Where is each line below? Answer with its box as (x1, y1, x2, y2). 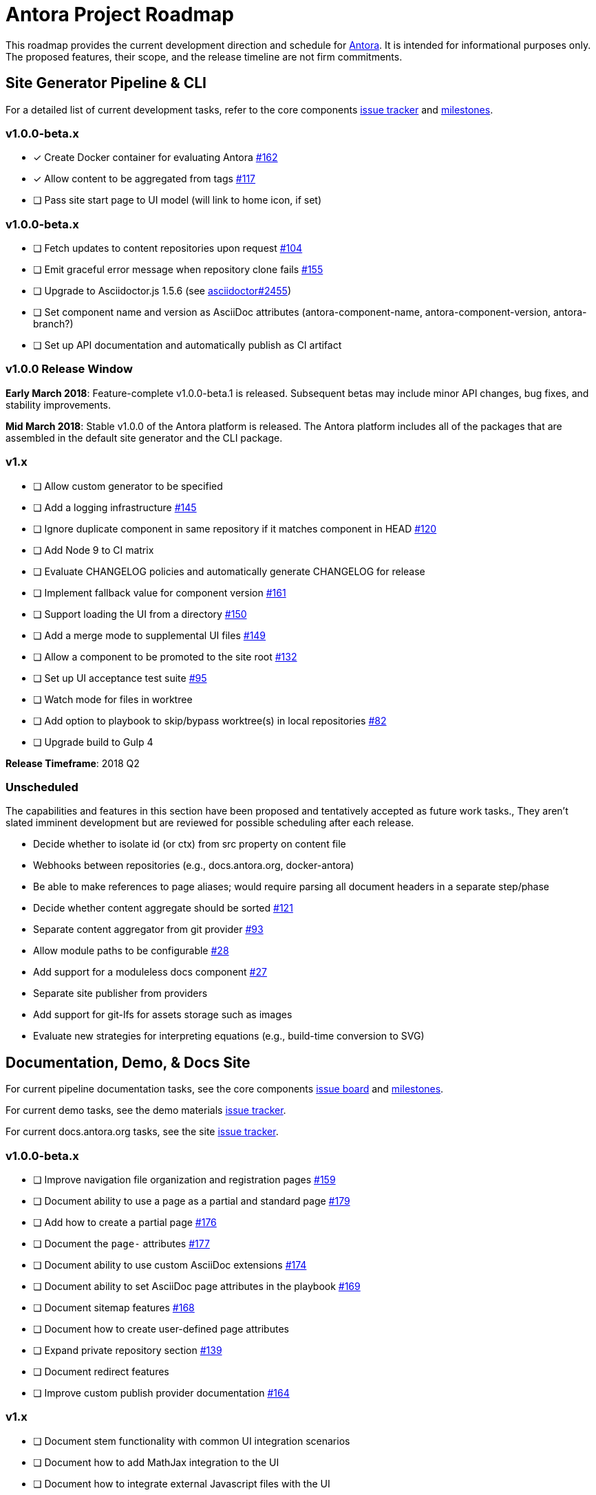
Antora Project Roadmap (6, 3, 234, 26)
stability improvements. (6, 398, 111, 411)
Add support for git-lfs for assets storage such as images (33, 1009, 292, 1021)
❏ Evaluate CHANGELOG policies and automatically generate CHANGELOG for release (33, 565, 425, 577)
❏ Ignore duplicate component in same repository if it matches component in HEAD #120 (33, 522, 437, 535)
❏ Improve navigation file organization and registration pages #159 (33, 1173, 336, 1185)
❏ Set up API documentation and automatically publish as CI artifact (33, 339, 342, 352)
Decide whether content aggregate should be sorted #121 (33, 902, 293, 914)
